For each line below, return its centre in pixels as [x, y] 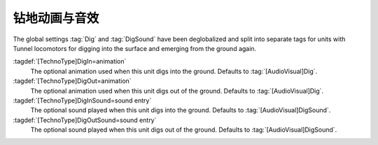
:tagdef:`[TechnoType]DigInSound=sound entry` [82, 100]
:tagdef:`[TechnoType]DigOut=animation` [72, 81]
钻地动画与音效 [56, 18]
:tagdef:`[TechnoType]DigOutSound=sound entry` [85, 120]
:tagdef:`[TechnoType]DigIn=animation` [70, 61]
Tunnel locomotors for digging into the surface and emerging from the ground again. [135, 48]
